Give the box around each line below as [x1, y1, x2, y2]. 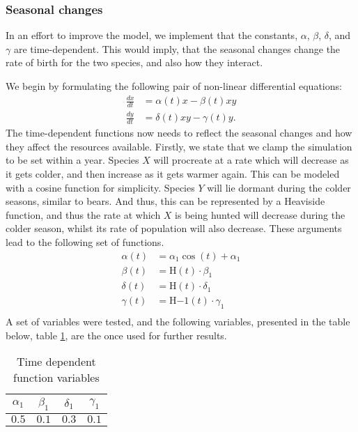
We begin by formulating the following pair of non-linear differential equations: [6, 79, 342, 93]
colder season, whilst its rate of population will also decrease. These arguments [6, 221, 342, 236]
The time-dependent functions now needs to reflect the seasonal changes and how [6, 125, 352, 140]
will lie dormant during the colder [207, 180, 351, 194]
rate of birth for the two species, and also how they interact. [6, 55, 263, 70]
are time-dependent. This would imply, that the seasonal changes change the [13, 41, 341, 56]
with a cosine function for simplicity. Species [6, 180, 195, 194]
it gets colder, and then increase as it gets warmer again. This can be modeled [6, 166, 340, 180]
